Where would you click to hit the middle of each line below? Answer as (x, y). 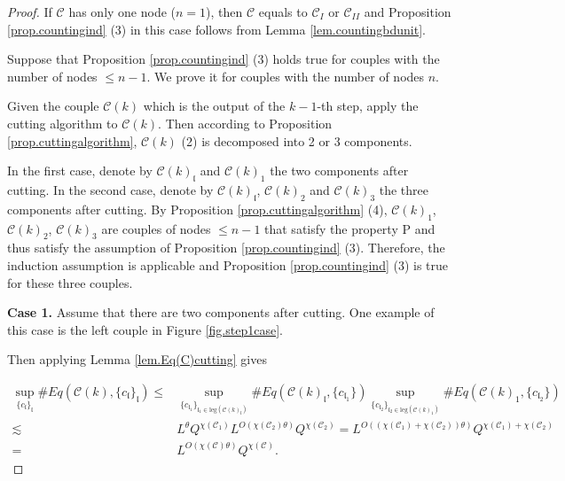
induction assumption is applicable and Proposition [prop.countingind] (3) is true (228, 264)
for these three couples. (70, 282)
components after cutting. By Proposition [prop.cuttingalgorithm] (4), (197, 209)
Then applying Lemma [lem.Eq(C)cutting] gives (137, 359)
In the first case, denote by (80, 171)
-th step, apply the (368, 106)
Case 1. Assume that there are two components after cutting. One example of (221, 312)
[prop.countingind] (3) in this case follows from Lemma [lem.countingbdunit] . (216, 29)
